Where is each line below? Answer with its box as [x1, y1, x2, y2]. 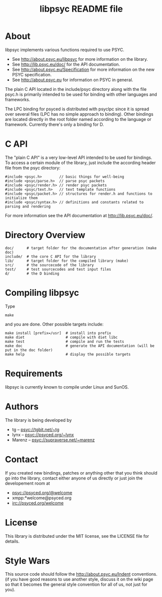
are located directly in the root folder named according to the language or [5, 116, 151, 122]
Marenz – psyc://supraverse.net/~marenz [12, 437, 95, 443]
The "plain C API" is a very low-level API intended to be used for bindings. [5, 154, 152, 160]
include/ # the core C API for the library [5, 254, 96, 259]
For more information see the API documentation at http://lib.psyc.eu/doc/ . [5, 212, 154, 218]
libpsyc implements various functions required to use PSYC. [5, 47, 125, 52]
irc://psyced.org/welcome [12, 500, 64, 506]
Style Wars [5, 555, 50, 566]
